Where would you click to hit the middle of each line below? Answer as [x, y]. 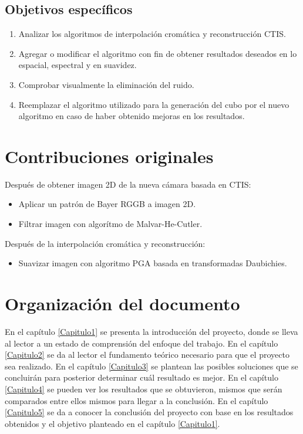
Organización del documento [122, 304]
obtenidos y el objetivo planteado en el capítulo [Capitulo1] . [112, 423]
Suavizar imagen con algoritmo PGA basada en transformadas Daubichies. [153, 263]
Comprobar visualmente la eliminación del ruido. [106, 84]
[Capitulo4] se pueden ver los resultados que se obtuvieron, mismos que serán [144, 389]
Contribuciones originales [109, 156]
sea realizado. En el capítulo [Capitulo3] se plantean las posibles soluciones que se [151, 366]
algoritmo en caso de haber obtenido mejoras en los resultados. [132, 116]
